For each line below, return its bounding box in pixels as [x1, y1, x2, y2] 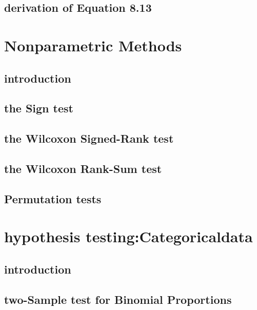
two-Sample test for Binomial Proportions [4, 291, 232, 307]
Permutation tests [4, 190, 102, 206]
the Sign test [4, 100, 73, 116]
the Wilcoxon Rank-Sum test [4, 160, 162, 176]
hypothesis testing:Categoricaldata [4, 226, 253, 247]
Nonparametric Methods [4, 34, 182, 55]
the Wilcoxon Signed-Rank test [4, 130, 174, 146]
